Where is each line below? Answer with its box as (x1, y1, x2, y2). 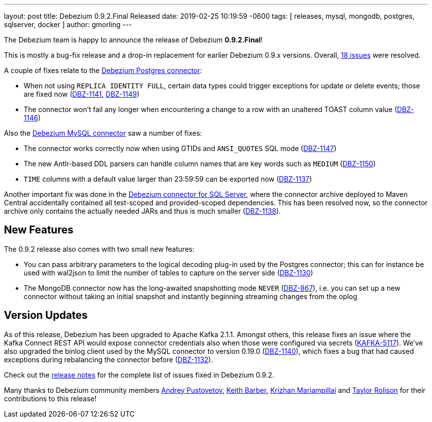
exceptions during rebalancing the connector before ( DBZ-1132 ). (4, 355, 213, 364)
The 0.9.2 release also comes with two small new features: (4, 244, 195, 253)
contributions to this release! (4, 394, 97, 403)
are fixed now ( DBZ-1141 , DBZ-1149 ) (24, 90, 140, 98)
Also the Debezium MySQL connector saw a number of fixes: (4, 129, 202, 137)
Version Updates (4, 309, 88, 322)
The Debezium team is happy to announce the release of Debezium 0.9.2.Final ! (4, 36, 263, 44)
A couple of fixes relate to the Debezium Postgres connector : (4, 66, 202, 75)
